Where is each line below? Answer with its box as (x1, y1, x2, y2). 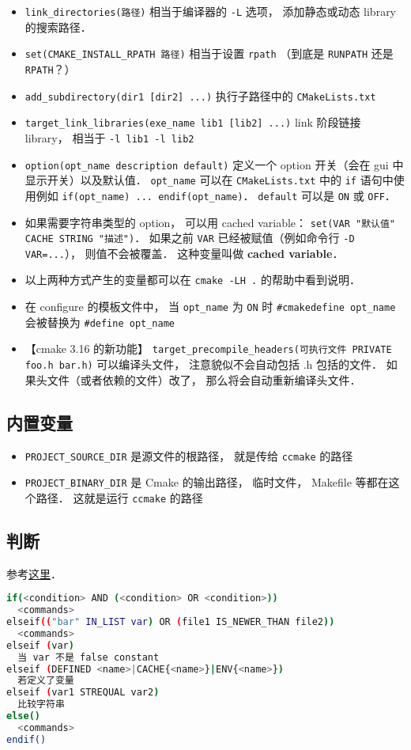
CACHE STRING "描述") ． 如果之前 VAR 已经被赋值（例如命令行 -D (25, 229, 355, 246)
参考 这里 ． (6, 565, 62, 581)
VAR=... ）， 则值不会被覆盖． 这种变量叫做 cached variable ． (25, 244, 344, 261)
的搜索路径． (25, 18, 92, 35)
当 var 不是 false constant (17, 651, 160, 663)
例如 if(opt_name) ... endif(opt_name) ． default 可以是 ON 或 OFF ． (36, 187, 396, 203)
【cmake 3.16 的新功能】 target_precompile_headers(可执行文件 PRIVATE (25, 340, 392, 357)
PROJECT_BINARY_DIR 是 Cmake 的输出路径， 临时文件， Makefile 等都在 (25, 474, 389, 491)
